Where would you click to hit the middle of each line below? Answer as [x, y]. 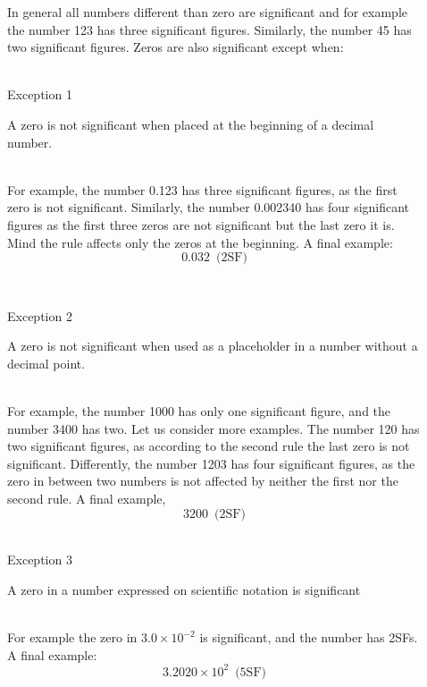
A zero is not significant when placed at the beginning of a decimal [191, 124]
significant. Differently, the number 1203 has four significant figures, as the [211, 463]
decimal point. [46, 363]
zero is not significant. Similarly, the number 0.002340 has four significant [209, 207]
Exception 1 [40, 94]
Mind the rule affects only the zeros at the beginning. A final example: [200, 242]
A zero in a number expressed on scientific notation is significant [184, 589]
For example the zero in [72, 637]
